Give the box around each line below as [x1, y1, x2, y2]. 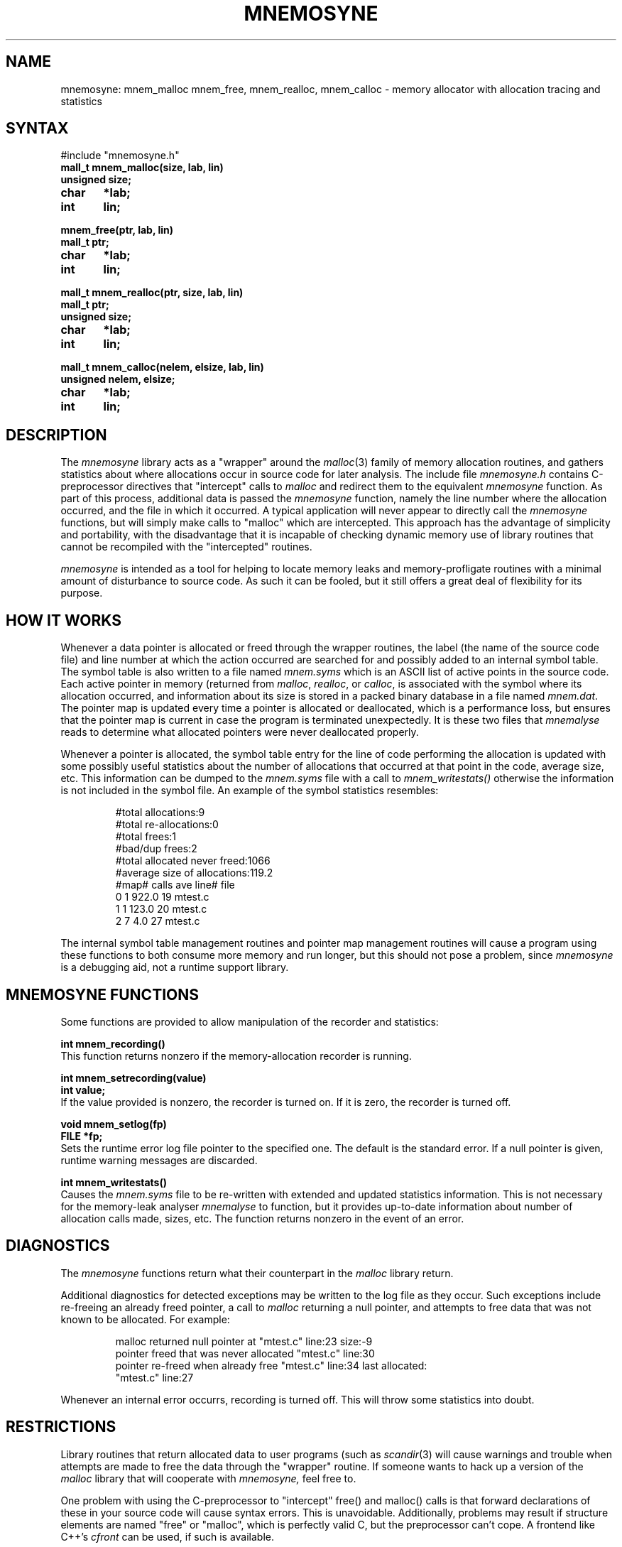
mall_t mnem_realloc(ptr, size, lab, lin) [60, 286, 244, 299]
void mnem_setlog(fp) [60, 1117, 167, 1130]
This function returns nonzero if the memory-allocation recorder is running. [60, 1049, 412, 1062]
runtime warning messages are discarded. [60, 1154, 258, 1166]
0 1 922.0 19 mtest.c [115, 891, 209, 903]
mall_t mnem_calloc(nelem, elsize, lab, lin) [60, 361, 264, 374]
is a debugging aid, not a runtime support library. [60, 961, 289, 974]
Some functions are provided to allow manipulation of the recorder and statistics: [60, 1015, 439, 1028]
